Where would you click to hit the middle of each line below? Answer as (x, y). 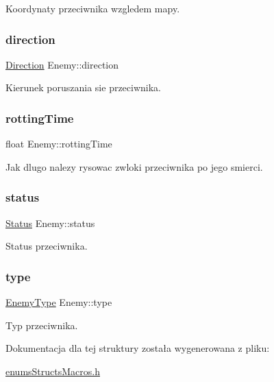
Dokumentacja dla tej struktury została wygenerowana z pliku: (138, 348)
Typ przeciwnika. (42, 325)
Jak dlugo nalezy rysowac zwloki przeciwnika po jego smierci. (134, 166)
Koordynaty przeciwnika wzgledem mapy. (93, 8)
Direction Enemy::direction (62, 64)
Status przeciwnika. (47, 246)
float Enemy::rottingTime (59, 144)
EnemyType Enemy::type (59, 302)
